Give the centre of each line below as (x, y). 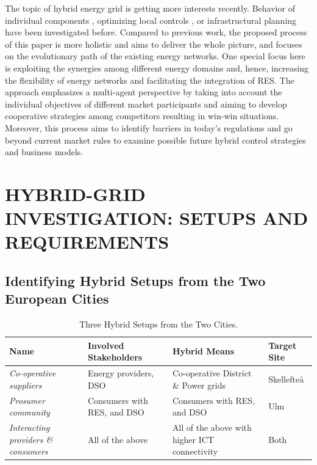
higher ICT (193, 439)
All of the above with (212, 427)
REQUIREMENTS (87, 242)
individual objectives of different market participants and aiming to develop (146, 104)
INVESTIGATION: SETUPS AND (157, 218)
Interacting (30, 427)
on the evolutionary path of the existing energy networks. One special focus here (155, 56)
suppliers (26, 385)
